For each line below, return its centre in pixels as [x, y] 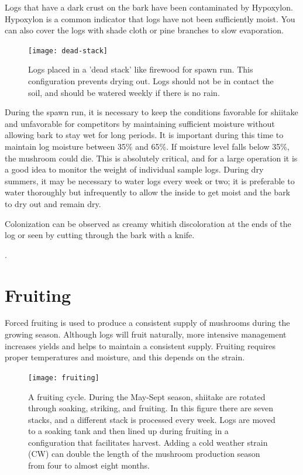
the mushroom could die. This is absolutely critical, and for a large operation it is [151, 158]
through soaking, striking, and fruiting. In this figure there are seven [151, 408]
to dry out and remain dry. [53, 203]
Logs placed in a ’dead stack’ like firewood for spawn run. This [141, 69]
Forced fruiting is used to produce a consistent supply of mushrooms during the [147, 323]
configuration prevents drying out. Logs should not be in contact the [151, 81]
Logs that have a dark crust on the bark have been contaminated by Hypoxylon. [149, 7]
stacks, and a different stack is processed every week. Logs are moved [152, 419]
